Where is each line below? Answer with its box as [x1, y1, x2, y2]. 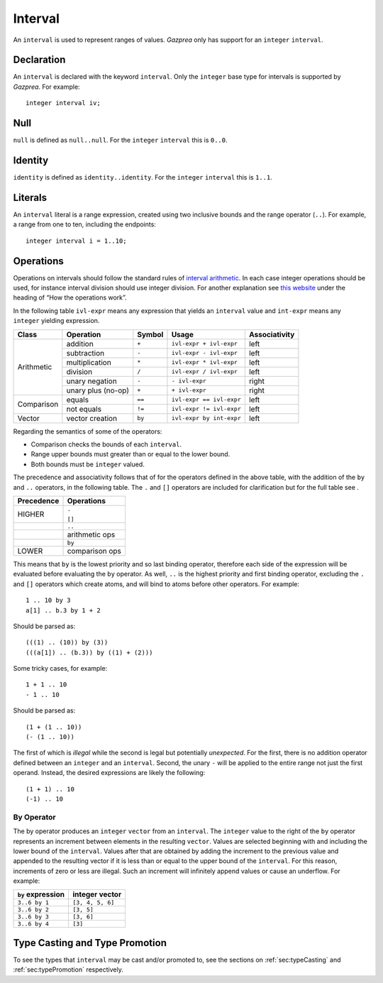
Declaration [13, 54, 66, 66]
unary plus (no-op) [66, 385, 130, 395]
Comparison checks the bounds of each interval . [30, 440, 182, 449]
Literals [13, 192, 48, 204]
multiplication [66, 357, 111, 367]
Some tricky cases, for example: [13, 664, 108, 673]
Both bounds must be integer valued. [30, 460, 145, 468]
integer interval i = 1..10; [26, 236, 127, 245]
